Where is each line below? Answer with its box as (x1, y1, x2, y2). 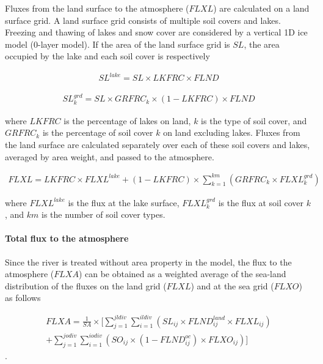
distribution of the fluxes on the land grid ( (5, 279, 167, 292)
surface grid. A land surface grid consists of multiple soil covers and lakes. (5, 13, 281, 26)
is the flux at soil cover (218, 196, 304, 209)
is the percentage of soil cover (42, 126, 153, 139)
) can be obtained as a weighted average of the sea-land (78, 267, 286, 280)
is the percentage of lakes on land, (64, 114, 191, 127)
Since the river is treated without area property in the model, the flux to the (5, 255, 292, 268)
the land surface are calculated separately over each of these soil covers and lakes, (5, 138, 310, 150)
